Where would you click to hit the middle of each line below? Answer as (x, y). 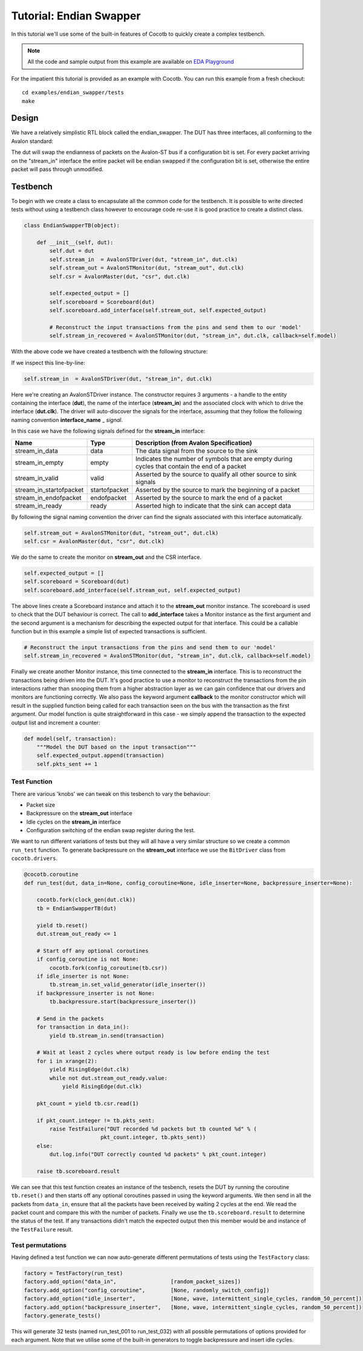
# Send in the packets (70, 1019)
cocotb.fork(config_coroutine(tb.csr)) (108, 968)
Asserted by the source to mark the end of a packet (209, 498)
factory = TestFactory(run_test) (74, 1273)
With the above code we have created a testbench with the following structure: (110, 352)
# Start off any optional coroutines (93, 951)
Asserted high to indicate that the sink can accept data (213, 505)
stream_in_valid (37, 478)
